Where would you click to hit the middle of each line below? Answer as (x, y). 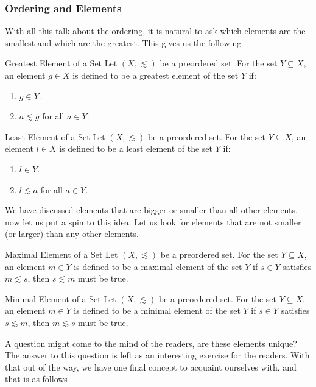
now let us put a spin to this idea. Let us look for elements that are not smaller (153, 222)
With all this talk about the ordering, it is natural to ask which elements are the (155, 31)
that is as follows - (39, 379)
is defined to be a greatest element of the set (156, 75)
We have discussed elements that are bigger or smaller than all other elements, (151, 210)
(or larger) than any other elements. (72, 234)
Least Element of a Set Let (55, 136)
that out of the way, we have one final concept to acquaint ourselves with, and (151, 367)
